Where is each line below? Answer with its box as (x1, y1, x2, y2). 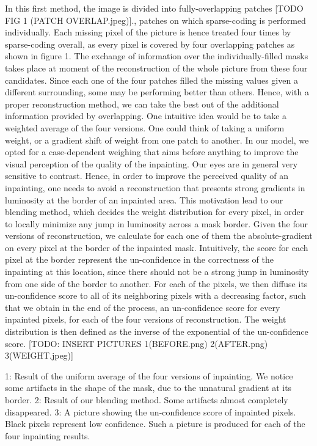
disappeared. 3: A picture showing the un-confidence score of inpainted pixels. (5, 405, 296, 418)
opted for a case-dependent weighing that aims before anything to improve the (5, 145, 299, 158)
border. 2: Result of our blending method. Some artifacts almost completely (5, 393, 288, 406)
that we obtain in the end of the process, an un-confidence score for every (5, 301, 280, 313)
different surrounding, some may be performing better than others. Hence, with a (5, 86, 309, 98)
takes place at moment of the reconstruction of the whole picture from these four (5, 61, 308, 74)
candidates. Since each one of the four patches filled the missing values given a (5, 73, 298, 86)
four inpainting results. (5, 429, 90, 442)
